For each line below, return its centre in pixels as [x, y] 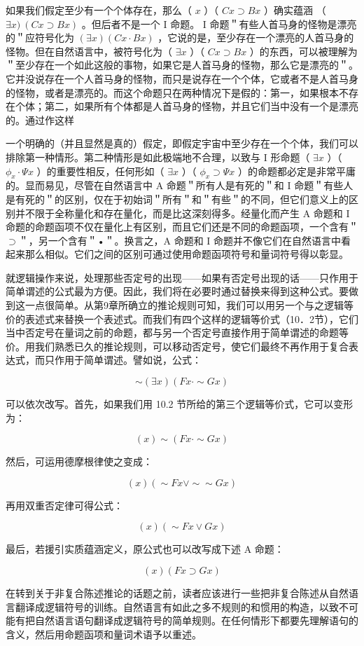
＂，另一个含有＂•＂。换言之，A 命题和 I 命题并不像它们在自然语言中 [180, 240]
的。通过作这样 [40, 119]
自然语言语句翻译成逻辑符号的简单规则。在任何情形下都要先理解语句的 [196, 620]
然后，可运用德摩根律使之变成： [79, 461]
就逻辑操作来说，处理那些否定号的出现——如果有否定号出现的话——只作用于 [182, 277]
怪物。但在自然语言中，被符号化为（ [89, 51]
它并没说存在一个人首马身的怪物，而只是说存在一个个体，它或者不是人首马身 [182, 78]
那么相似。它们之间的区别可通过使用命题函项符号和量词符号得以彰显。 [187, 254]
